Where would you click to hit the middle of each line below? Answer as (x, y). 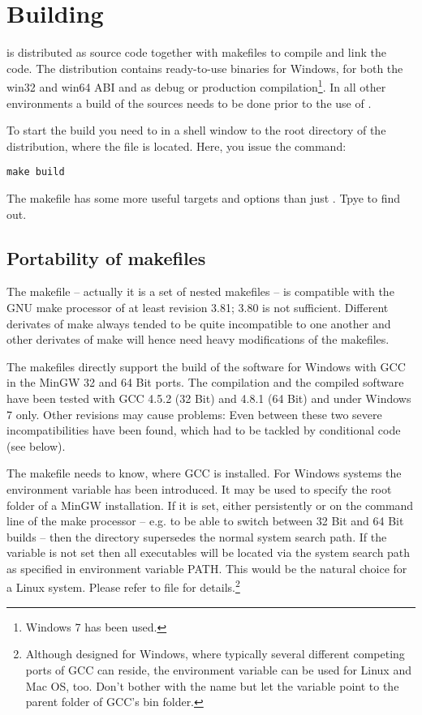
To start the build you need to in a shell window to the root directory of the (196, 130)
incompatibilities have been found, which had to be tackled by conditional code (204, 430)
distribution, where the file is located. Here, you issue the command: (177, 146)
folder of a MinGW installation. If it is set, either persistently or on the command (210, 505)
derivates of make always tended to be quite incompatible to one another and (199, 323)
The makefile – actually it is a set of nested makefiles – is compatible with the (200, 291)
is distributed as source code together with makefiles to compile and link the (196, 52)
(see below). (36, 445)
